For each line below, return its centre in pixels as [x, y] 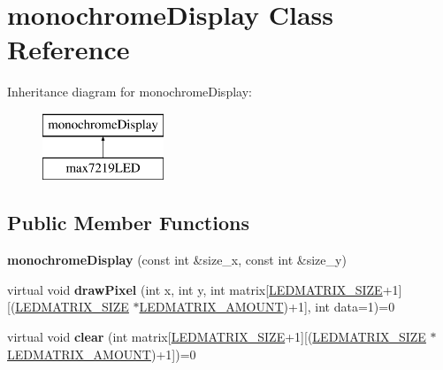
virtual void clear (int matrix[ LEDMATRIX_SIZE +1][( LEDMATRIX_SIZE [217, 337]
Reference [69, 49]
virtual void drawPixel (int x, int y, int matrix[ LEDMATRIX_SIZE [195, 289]
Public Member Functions [128, 223]
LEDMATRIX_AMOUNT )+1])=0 [102, 354]
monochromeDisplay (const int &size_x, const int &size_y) [177, 260]
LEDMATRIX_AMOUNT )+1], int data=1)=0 [267, 307]
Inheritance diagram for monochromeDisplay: [130, 92]
